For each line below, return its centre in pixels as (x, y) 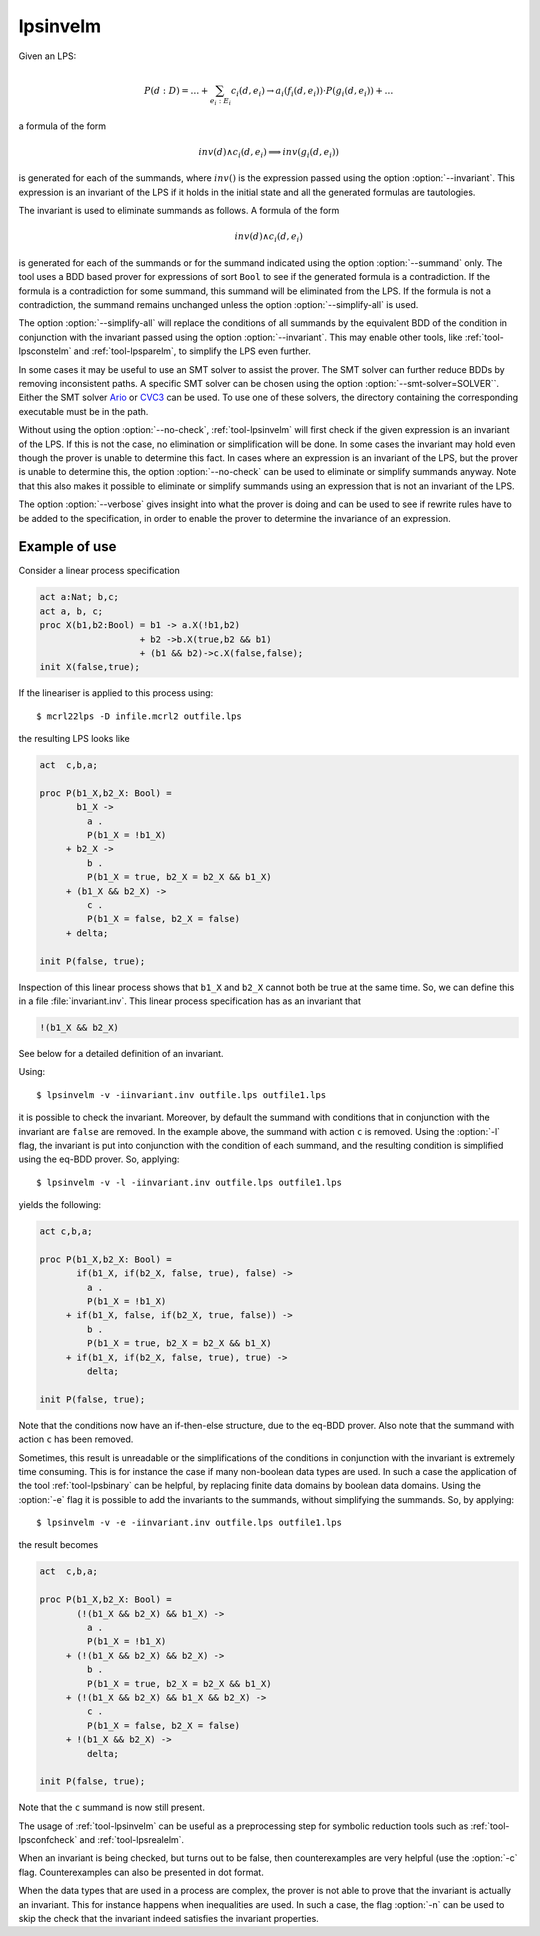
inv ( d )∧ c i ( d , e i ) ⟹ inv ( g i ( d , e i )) (269, 153)
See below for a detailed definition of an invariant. (121, 1053)
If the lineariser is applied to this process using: (116, 693)
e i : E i (221, 101)
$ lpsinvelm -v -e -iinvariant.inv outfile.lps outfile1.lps (189, 1523)
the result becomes (58, 1545)
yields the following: (60, 1205)
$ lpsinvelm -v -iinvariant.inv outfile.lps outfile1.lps (181, 1094)
